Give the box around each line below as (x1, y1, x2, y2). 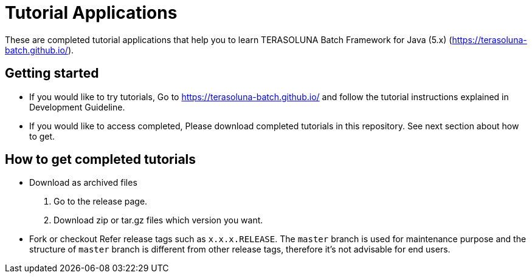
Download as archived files (29, 177, 137, 188)
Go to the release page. (54, 196, 148, 207)
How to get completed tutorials (5, 152, 196, 168)
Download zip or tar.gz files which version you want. (54, 215, 263, 226)
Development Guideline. (29, 101, 125, 112)
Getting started (5, 66, 99, 81)
